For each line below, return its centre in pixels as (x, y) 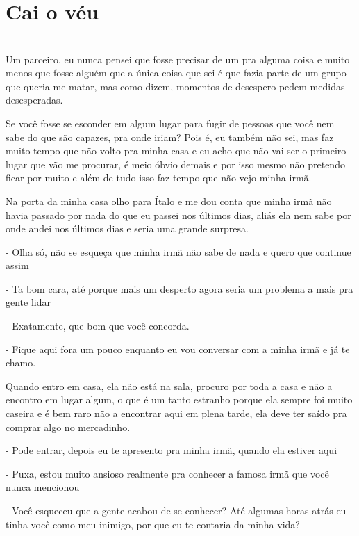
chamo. (21, 363)
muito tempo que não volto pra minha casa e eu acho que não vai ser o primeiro (176, 151)
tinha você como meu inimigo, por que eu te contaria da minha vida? (153, 524)
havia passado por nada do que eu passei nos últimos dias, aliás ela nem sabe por (178, 214)
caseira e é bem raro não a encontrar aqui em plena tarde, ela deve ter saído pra (176, 413)
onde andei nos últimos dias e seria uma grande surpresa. (127, 228)
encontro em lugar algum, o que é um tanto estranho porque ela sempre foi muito (179, 399)
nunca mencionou (43, 487)
